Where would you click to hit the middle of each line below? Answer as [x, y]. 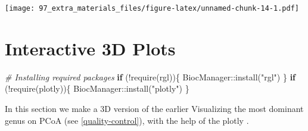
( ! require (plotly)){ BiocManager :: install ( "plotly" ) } [97, 88]
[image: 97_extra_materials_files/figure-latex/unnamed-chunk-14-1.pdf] [152, 8]
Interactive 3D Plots [90, 48]
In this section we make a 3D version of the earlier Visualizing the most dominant [154, 108]
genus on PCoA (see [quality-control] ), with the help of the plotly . [127, 120]
